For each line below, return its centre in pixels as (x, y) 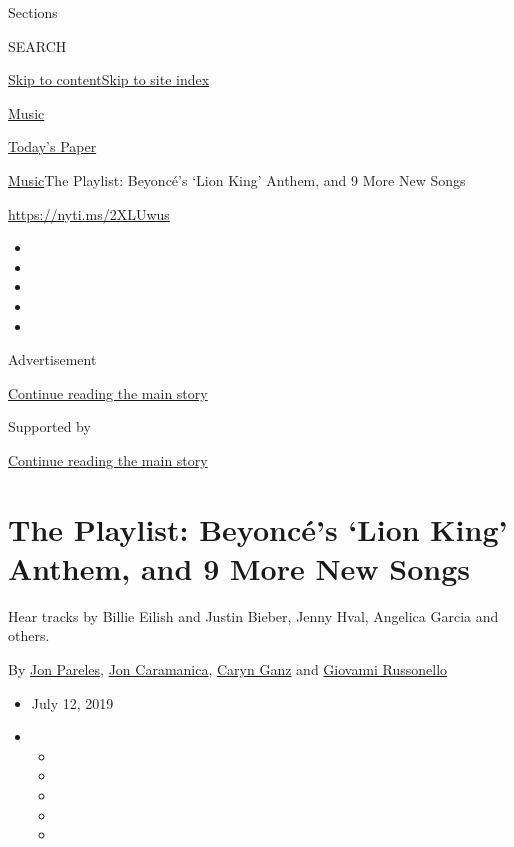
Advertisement (52, 359)
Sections (33, 12)
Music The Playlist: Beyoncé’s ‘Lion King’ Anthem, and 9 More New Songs (237, 179)
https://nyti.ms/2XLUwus (89, 213)
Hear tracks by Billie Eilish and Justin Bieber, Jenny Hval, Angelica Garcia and (253, 615)
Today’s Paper (52, 146)
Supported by (49, 426)
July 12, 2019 (72, 702)
